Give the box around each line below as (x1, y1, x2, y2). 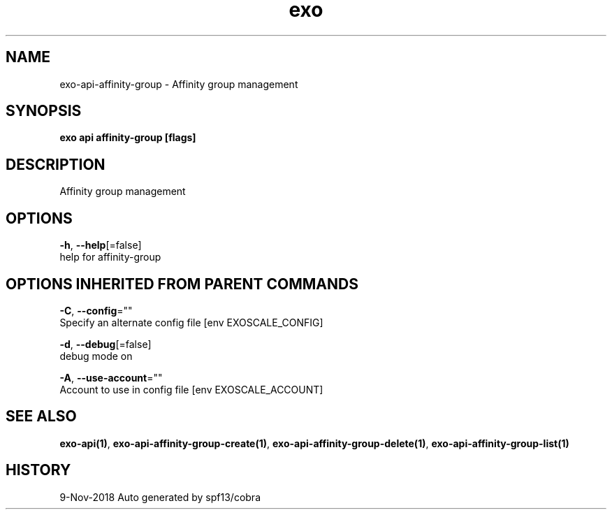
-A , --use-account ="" (59, 371, 163, 384)
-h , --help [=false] (59, 239, 142, 252)
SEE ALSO (6, 407, 77, 426)
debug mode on (59, 349, 133, 362)
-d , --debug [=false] (59, 338, 152, 350)
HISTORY (6, 461, 71, 479)
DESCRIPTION (6, 155, 105, 173)
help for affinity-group (59, 251, 161, 263)
